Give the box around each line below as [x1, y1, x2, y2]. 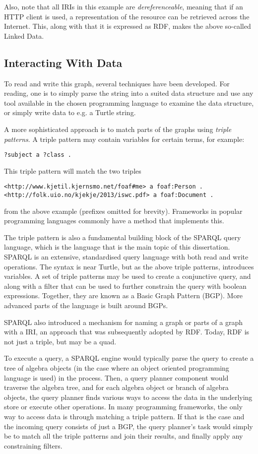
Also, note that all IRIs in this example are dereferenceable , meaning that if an [4, 1, 243, 11]
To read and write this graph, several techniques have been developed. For [4, 78, 230, 88]
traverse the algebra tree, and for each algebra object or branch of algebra [4, 382, 229, 392]
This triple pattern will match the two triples [4, 165, 141, 176]
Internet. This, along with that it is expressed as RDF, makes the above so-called [4, 21, 251, 31]
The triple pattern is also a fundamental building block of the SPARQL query [4, 232, 241, 242]
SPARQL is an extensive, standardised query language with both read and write [4, 252, 249, 262]
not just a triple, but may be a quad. [4, 336, 117, 346]
